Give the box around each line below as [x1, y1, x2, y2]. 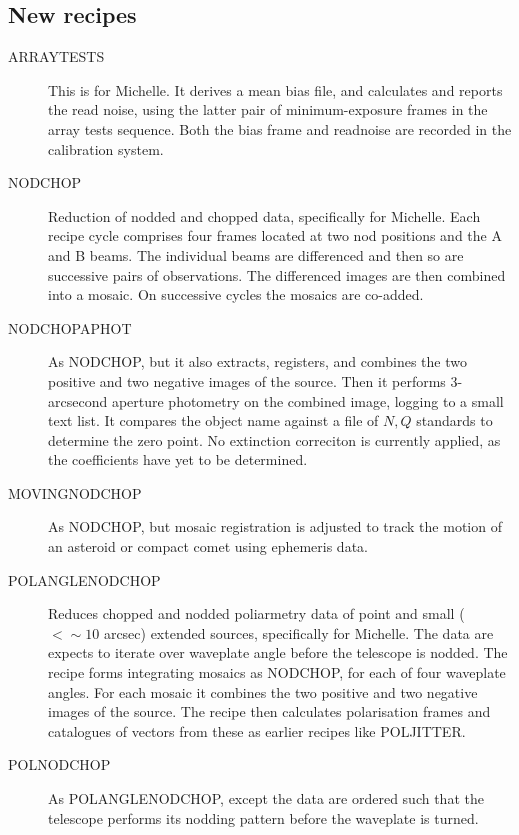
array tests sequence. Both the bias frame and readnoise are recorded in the [48, 118, 512, 139]
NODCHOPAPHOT [8, 317, 132, 338]
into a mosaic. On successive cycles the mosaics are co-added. [48, 284, 424, 305]
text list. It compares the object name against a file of [48, 410, 379, 431]
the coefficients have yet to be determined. [48, 449, 308, 470]
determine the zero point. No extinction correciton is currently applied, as [48, 429, 501, 450]
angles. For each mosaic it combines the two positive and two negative [48, 681, 478, 702]
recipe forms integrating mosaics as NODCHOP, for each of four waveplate [48, 662, 506, 683]
